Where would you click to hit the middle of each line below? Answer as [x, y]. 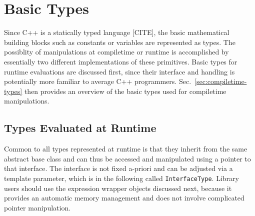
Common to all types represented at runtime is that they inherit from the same [126, 149]
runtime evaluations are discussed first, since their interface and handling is [119, 71]
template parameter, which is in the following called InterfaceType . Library [121, 178]
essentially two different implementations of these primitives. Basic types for [121, 61]
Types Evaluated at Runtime [80, 128]
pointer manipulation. [37, 207]
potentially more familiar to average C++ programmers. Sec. [98, 81]
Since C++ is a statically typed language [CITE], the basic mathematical [117, 32]
